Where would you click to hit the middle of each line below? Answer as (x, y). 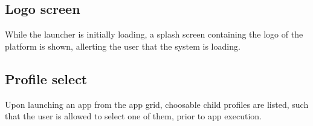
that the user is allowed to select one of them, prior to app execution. (133, 116)
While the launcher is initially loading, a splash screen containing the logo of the (154, 34)
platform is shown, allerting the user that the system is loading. (123, 46)
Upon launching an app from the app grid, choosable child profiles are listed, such (157, 104)
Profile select (46, 78)
